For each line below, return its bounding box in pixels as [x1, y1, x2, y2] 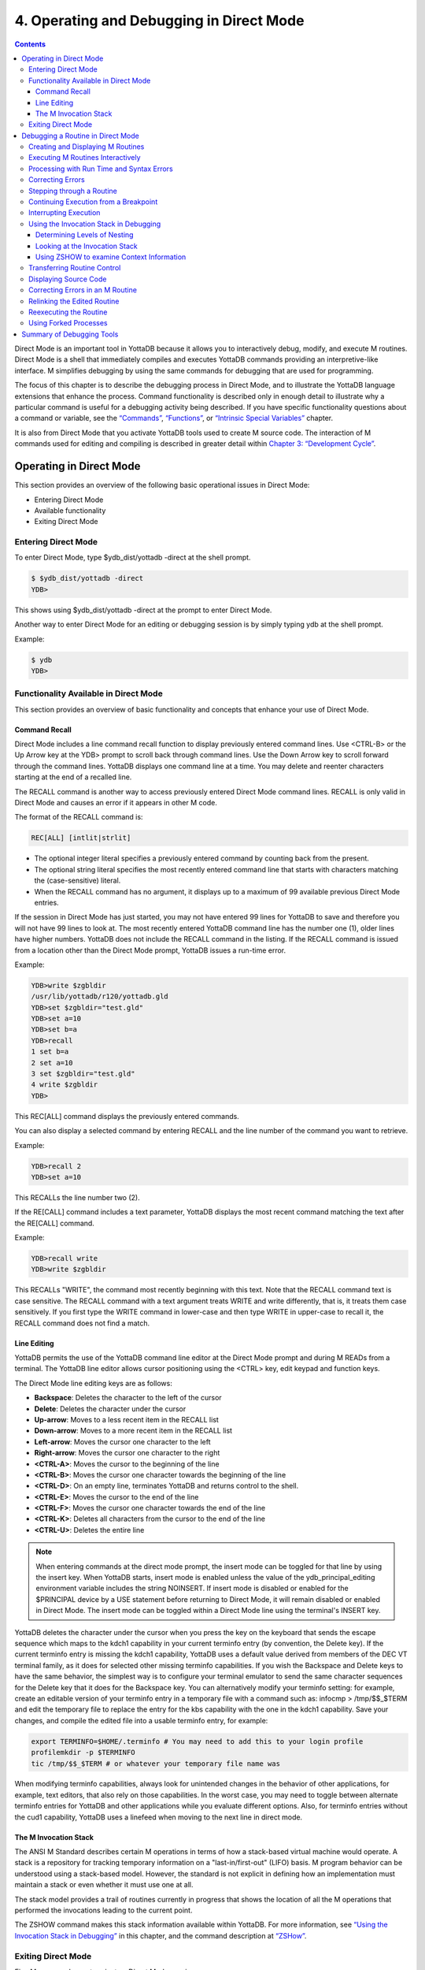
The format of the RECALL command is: [14, 812, 143, 822]
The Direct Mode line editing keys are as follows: [14, 1378, 172, 1388]
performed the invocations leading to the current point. [14, 1905, 193, 1915]
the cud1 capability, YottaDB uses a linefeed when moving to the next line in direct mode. [14, 1812, 303, 1822]
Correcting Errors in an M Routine [28, 285, 138, 295]
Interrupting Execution [28, 208, 101, 217]
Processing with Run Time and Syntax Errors [28, 164, 173, 173]
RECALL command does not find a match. [14, 1318, 150, 1328]
